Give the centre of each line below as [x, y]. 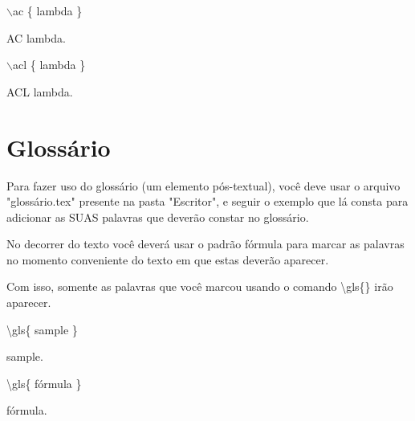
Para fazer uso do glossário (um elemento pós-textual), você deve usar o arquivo [203, 185]
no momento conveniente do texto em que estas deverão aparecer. [168, 259]
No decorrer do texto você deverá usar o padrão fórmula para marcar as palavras [205, 244]
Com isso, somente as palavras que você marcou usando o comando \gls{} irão [200, 286]
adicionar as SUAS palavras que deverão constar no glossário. [158, 217]
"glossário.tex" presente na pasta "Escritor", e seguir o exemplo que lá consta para [207, 201]
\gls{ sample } [42, 329]
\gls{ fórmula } [44, 383]
